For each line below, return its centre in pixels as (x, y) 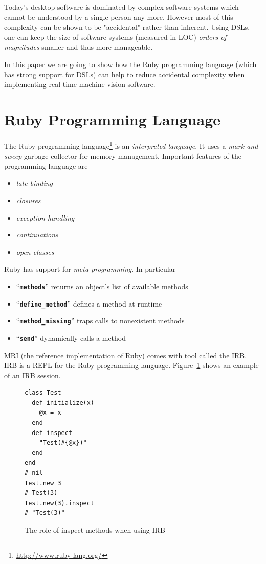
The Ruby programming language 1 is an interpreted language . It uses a (115, 145)
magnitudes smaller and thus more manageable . (79, 47)
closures (28, 200)
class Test (43, 393)
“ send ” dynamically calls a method (71, 338)
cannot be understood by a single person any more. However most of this (119, 17)
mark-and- (245, 146)
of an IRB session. (32, 375)
